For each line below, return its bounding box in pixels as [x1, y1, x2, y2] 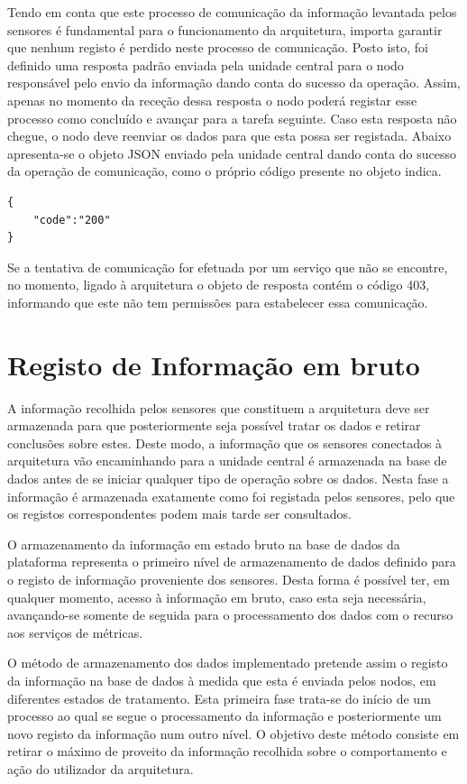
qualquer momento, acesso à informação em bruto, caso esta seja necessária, [7, 587, 426, 606]
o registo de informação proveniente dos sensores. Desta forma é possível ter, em [7, 569, 450, 588]
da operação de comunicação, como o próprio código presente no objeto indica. [7, 161, 442, 180]
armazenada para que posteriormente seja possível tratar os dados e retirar [7, 416, 421, 435]
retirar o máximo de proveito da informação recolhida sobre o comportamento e [7, 742, 447, 761]
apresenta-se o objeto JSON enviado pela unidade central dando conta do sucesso [7, 143, 457, 162]
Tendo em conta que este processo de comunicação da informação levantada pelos [7, 3, 457, 21]
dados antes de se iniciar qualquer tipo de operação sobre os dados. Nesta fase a [7, 469, 449, 487]
